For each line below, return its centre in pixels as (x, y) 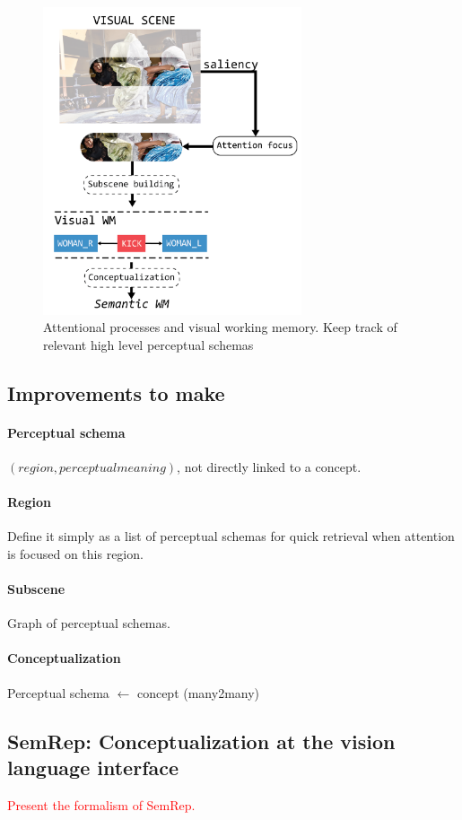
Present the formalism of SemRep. (101, 804)
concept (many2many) (198, 692)
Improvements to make (116, 393)
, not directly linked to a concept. (269, 466)
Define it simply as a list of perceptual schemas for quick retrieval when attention (231, 536)
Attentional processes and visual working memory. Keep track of (220, 327)
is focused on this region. (75, 553)
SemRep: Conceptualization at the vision (201, 741)
